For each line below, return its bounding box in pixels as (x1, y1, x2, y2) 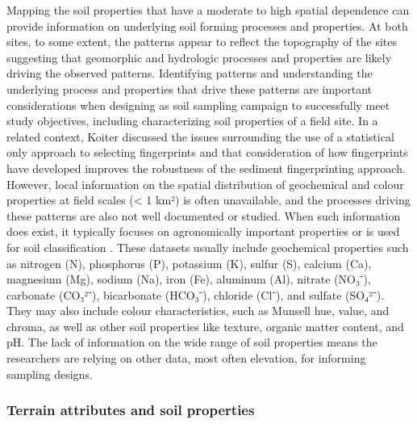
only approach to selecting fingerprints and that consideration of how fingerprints (6, 144, 408, 161)
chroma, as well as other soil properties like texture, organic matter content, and (6, 317, 404, 334)
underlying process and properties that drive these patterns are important (6, 80, 373, 97)
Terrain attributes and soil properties (6, 400, 255, 420)
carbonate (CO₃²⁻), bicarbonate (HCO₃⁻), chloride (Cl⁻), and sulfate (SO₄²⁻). (6, 286, 385, 303)
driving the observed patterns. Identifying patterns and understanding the (6, 65, 373, 82)
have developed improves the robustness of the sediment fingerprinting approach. (6, 159, 406, 176)
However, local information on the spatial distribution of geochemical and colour (6, 175, 404, 192)
